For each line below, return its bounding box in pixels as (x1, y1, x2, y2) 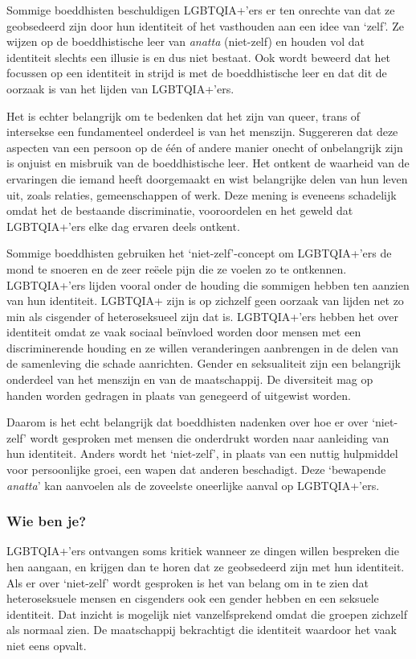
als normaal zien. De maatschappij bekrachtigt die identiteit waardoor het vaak (6, 621, 397, 638)
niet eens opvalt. (6, 637, 87, 653)
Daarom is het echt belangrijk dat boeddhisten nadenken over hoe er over (6, 414, 369, 430)
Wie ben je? (6, 511, 87, 531)
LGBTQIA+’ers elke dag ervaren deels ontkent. (6, 217, 240, 234)
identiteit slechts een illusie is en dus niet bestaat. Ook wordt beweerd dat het (6, 48, 391, 65)
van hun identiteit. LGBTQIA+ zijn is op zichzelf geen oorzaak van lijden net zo (6, 292, 404, 309)
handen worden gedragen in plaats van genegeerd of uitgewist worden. (6, 386, 351, 403)
